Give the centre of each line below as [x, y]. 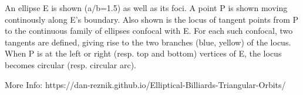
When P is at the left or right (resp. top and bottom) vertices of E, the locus [143, 53]
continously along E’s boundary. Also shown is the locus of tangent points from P [151, 19]
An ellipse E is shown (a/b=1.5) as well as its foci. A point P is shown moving [146, 8]
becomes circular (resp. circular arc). [70, 64]
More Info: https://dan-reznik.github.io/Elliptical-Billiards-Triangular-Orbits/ [145, 84]
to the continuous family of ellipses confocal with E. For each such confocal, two [149, 31]
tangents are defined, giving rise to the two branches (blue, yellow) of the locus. [148, 42]
